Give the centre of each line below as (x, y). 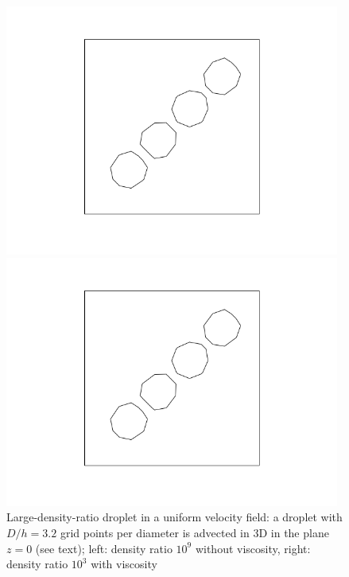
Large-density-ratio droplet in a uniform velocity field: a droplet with (174, 517)
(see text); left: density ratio (104, 548)
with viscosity (124, 564)
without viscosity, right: (253, 548)
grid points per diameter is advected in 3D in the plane (194, 533)
